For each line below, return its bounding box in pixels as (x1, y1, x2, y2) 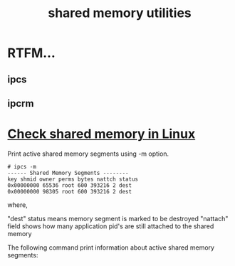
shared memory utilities (48, 5, 192, 21)
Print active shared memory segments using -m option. (7, 149, 169, 158)
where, (7, 201, 28, 209)
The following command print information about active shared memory (7, 243, 215, 252)
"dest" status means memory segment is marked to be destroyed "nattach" (7, 214, 229, 223)
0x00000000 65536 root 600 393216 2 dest (7, 181, 132, 189)
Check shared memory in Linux (7, 126, 196, 142)
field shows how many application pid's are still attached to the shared (7, 222, 214, 230)
